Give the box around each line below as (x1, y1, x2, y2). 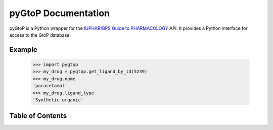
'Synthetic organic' (32, 97, 83, 103)
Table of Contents (9, 111, 67, 120)
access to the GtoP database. (9, 32, 71, 38)
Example (9, 45, 37, 54)
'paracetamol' (32, 83, 68, 89)
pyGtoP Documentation (9, 8, 110, 19)
